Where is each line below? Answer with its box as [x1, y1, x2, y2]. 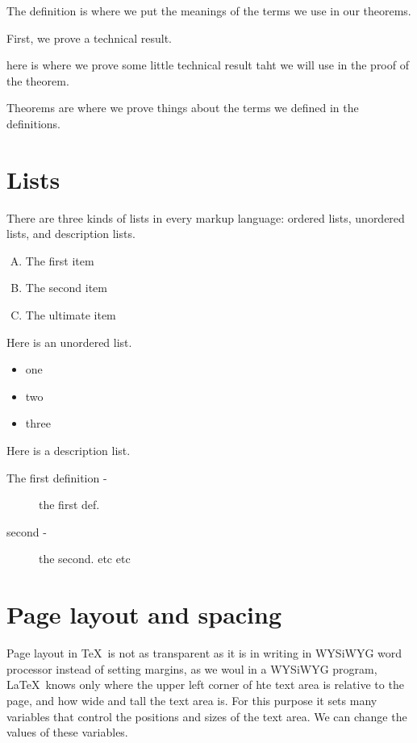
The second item [25, 279, 107, 296]
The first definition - [6, 469, 107, 486]
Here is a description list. [6, 442, 131, 459]
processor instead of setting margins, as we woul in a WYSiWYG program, [6, 660, 377, 677]
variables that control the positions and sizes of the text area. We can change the [6, 708, 407, 724]
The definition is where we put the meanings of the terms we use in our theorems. [6, 2, 411, 19]
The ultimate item [25, 307, 116, 323]
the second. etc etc [39, 550, 131, 567]
